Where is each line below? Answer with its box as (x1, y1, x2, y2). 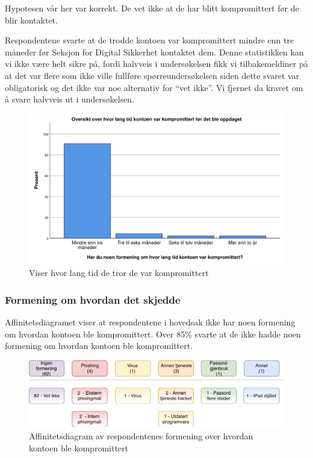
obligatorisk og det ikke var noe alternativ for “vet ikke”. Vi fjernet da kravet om (5, 81, 303, 93)
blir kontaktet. (5, 13, 58, 26)
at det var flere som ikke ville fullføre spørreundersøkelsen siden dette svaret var (5, 69, 300, 81)
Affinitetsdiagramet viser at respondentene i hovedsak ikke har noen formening (5, 316, 296, 328)
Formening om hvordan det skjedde (5, 292, 181, 307)
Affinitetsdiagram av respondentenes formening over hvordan (29, 430, 253, 442)
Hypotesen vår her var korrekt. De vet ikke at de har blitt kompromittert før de (5, 2, 299, 14)
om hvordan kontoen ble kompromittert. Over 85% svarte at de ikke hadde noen (5, 327, 301, 340)
